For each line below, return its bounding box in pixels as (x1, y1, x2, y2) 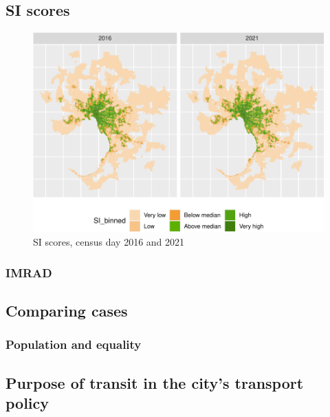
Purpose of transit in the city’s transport (5, 372, 304, 393)
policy (5, 392, 49, 414)
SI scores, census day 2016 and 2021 (33, 235, 185, 249)
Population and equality (5, 336, 142, 353)
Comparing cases (5, 300, 128, 321)
